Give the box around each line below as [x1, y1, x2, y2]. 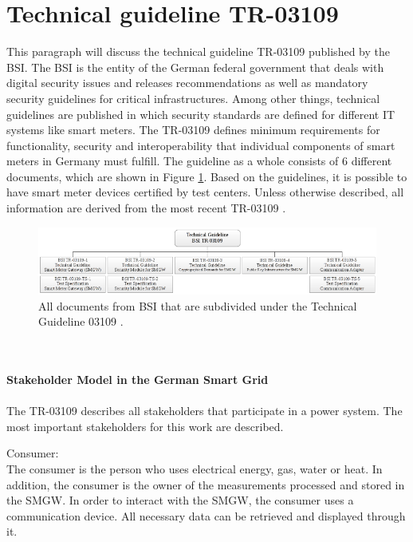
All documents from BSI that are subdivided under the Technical [38, 297, 357, 314]
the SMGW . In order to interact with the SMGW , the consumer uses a [6, 492, 354, 508]
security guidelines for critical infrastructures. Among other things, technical [6, 89, 380, 106]
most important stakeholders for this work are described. [6, 417, 284, 434]
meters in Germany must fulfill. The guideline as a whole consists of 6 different [6, 152, 392, 169]
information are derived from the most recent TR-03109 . [6, 200, 286, 216]
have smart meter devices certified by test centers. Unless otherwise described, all [6, 184, 404, 200]
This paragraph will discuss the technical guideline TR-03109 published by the [6, 43, 390, 60]
